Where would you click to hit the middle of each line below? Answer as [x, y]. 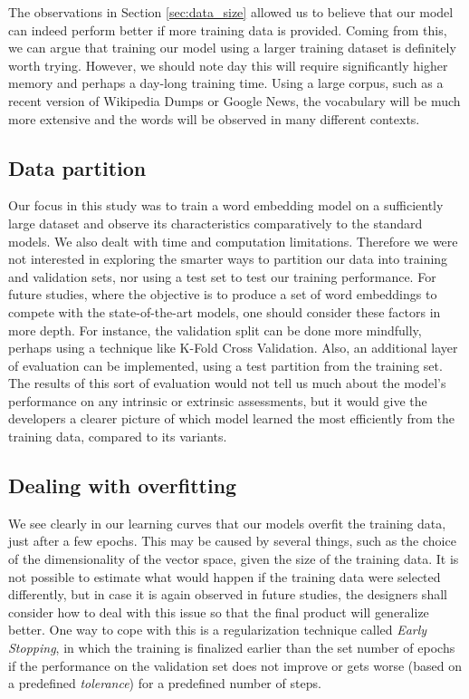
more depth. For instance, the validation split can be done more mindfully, [215, 330]
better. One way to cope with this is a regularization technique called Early [218, 630]
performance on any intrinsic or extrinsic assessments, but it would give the [218, 400]
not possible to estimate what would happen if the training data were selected [225, 576]
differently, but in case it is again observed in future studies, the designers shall [228, 594]
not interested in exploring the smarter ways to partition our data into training [228, 259]
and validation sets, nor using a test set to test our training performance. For [222, 276]
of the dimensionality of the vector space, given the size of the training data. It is [234, 559]
